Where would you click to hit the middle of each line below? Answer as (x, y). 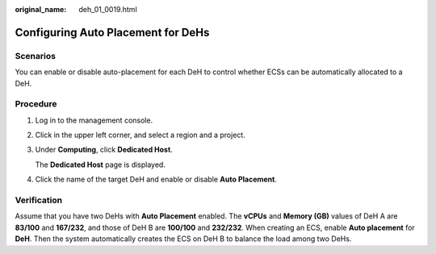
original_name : (41, 9)
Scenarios (36, 56)
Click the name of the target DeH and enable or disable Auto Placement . (156, 179)
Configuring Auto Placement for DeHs (112, 32)
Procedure (36, 104)
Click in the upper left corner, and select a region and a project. (140, 135)
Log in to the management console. (94, 120)
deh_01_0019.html (108, 9)
